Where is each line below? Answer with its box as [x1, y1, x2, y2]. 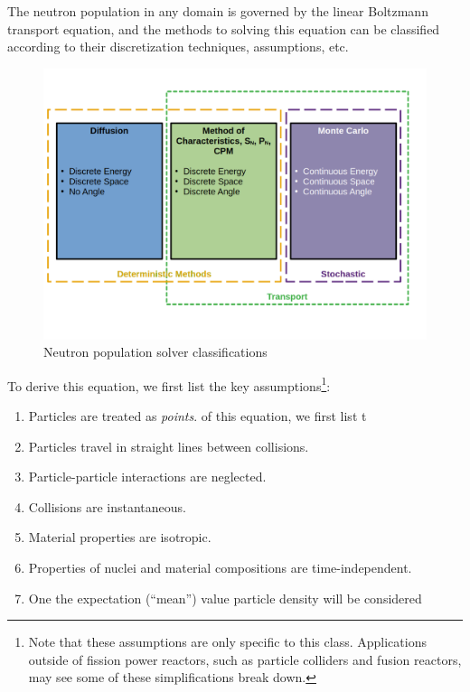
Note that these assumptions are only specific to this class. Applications [28, 632, 427, 651]
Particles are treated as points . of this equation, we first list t [28, 407, 367, 425]
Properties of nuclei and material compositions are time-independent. [28, 557, 412, 576]
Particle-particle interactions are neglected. [28, 467, 267, 486]
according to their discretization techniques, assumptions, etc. [7, 37, 349, 56]
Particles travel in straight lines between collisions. [28, 436, 309, 455]
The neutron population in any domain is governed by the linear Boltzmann [7, 2, 428, 20]
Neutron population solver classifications [43, 342, 268, 361]
